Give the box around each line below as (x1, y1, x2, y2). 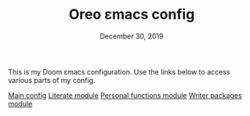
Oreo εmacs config (68, 5, 195, 24)
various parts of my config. (8, 75, 96, 85)
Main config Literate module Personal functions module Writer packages (8, 90, 242, 100)
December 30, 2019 (100, 31, 164, 41)
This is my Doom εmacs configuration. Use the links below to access (8, 67, 230, 76)
